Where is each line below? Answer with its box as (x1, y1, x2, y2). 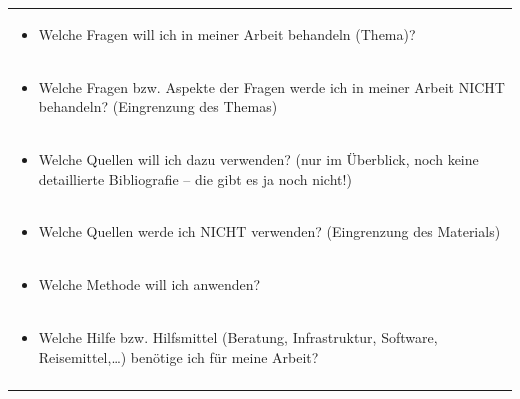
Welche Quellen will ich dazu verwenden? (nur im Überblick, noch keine (38, 149, 479, 170)
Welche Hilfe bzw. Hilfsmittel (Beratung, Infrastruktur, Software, (38, 327, 438, 348)
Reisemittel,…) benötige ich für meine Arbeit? (38, 346, 319, 367)
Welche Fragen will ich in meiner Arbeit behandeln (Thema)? (38, 23, 416, 44)
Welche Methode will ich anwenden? (38, 274, 261, 295)
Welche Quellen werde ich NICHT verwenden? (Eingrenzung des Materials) (38, 221, 501, 242)
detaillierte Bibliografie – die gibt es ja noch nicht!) (38, 168, 352, 189)
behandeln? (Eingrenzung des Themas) (38, 96, 278, 117)
